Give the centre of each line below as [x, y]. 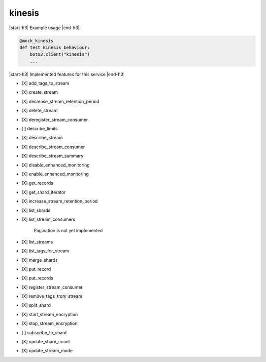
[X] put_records [37, 278]
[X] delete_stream [39, 111]
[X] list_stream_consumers [49, 219]
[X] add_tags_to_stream [45, 83]
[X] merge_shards [39, 260]
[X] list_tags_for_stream [45, 251]
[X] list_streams [37, 241]
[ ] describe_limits [39, 129]
